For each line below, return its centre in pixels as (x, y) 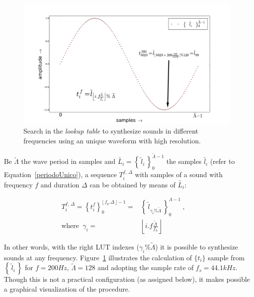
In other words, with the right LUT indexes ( (72, 246)
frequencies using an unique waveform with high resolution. (112, 140)
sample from (226, 257)
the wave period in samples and (68, 161)
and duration (60, 184)
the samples (184, 161)
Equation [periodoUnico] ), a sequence (60, 174)
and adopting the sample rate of (146, 267)
